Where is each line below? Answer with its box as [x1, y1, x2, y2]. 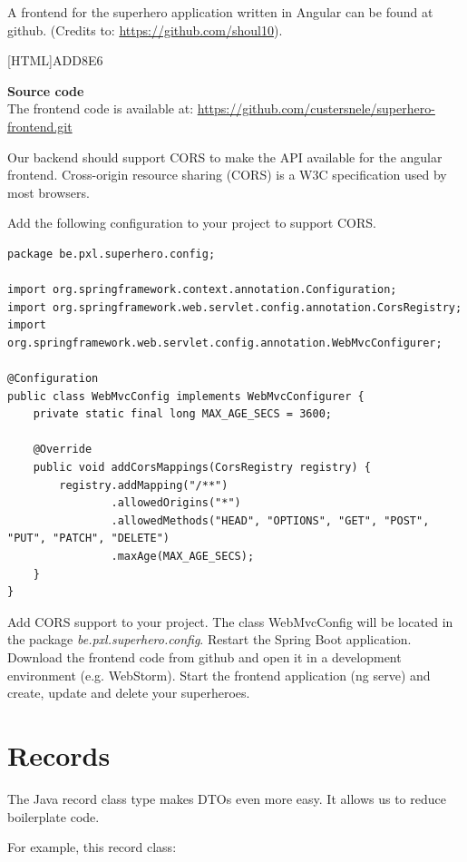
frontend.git [7, 116, 73, 135]
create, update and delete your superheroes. [7, 683, 250, 702]
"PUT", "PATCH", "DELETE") [7, 532, 170, 545]
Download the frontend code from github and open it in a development [7, 648, 402, 666]
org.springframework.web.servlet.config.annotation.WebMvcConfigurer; [7, 336, 443, 349]
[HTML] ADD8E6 [7, 51, 103, 70]
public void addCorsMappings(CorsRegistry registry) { [33, 461, 371, 475]
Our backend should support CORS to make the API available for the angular [7, 147, 443, 166]
